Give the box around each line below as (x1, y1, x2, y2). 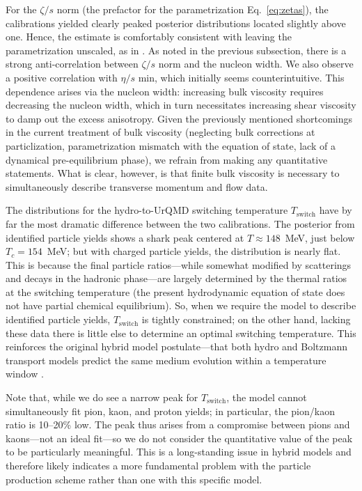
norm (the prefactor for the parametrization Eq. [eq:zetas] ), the (56, 2, 329, 16)
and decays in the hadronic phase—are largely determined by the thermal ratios (6, 271, 347, 286)
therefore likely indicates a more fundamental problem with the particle (6, 458, 311, 472)
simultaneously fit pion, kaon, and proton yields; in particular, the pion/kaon (6, 403, 335, 418)
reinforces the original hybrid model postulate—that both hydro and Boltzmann (6, 339, 348, 354)
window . (6, 366, 44, 381)
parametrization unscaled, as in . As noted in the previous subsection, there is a (6, 42, 347, 57)
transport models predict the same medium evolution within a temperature (6, 352, 326, 367)
